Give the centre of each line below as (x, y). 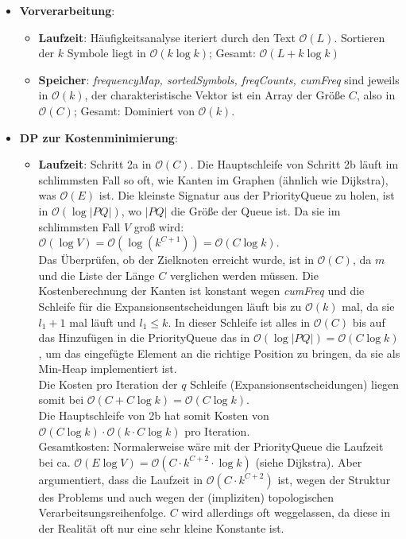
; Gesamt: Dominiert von (134, 110)
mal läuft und (102, 322)
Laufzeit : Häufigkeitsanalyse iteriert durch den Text (167, 37)
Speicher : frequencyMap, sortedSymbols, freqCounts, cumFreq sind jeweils (219, 79)
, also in (376, 95)
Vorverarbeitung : (67, 10)
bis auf (369, 322)
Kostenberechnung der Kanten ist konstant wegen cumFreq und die (201, 291)
